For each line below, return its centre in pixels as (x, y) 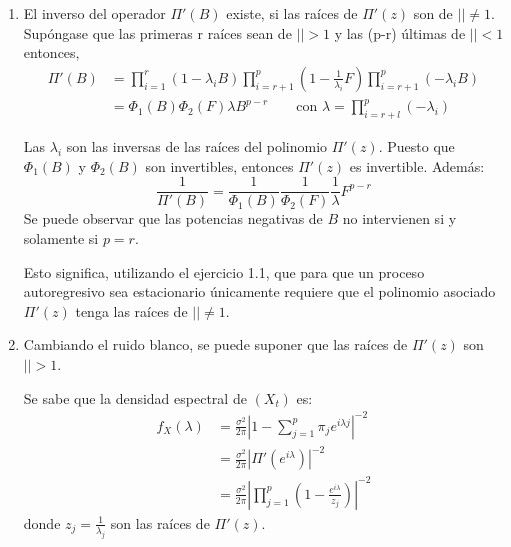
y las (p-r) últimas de (400, 32)
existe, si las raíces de (292, 13)
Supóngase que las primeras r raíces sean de (157, 32)
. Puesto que (416, 146)
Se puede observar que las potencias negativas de (173, 218)
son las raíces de (160, 522)
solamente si (61, 237)
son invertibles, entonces (219, 165)
